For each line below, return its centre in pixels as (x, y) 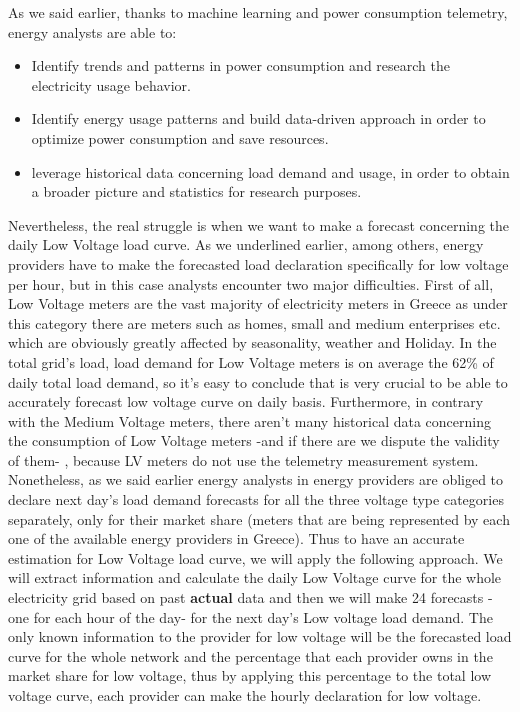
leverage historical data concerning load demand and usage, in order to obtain (270, 171)
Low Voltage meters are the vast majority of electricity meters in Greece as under (258, 303)
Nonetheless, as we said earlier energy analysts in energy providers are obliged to (256, 479)
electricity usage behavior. (111, 84)
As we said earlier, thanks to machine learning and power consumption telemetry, (258, 12)
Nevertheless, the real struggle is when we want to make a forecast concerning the (258, 224)
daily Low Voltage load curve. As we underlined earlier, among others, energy (246, 244)
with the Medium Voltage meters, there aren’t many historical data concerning (249, 420)
